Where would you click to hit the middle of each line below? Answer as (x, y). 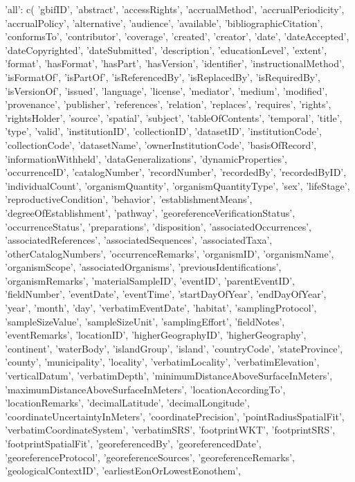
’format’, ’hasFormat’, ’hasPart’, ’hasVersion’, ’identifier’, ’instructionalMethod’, (175, 63)
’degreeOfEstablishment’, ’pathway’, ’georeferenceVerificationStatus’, (150, 212)
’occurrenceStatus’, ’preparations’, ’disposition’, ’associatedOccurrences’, (158, 226)
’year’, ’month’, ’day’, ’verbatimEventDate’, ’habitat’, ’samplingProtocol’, (161, 308)
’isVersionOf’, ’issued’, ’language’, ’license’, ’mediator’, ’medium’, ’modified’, (166, 90)
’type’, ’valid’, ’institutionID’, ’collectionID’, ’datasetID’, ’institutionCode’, (163, 131)
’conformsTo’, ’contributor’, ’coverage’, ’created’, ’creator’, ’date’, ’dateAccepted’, (177, 36)
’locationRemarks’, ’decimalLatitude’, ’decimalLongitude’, (127, 403)
